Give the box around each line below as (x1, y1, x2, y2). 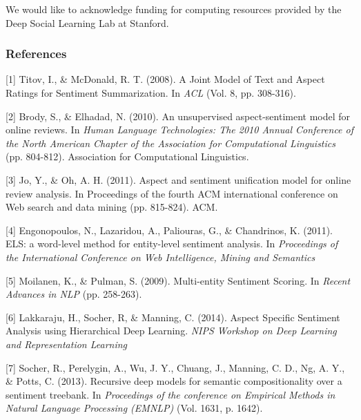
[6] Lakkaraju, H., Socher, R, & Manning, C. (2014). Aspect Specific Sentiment (6, 309, 340, 324)
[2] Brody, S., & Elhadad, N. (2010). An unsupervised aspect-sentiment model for (6, 108, 351, 123)
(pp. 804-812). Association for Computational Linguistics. (6, 149, 249, 164)
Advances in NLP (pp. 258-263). (6, 287, 142, 301)
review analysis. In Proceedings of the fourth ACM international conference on (6, 186, 338, 200)
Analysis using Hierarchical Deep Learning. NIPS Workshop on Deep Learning (6, 323, 337, 338)
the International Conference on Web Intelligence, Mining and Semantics (6, 249, 315, 264)
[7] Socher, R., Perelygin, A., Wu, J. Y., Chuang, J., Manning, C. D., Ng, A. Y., (6, 360, 345, 374)
